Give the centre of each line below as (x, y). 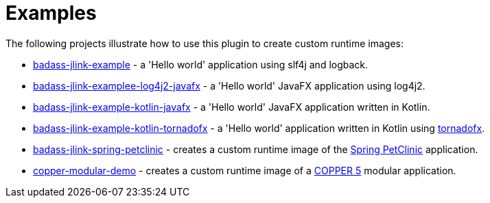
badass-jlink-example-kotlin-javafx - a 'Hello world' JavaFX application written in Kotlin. (232, 107)
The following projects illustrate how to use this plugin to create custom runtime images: (205, 43)
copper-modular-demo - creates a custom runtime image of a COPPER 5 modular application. (245, 170)
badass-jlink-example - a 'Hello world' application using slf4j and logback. (201, 64)
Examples (51, 13)
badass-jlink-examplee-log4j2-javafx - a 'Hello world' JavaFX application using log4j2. (229, 85)
